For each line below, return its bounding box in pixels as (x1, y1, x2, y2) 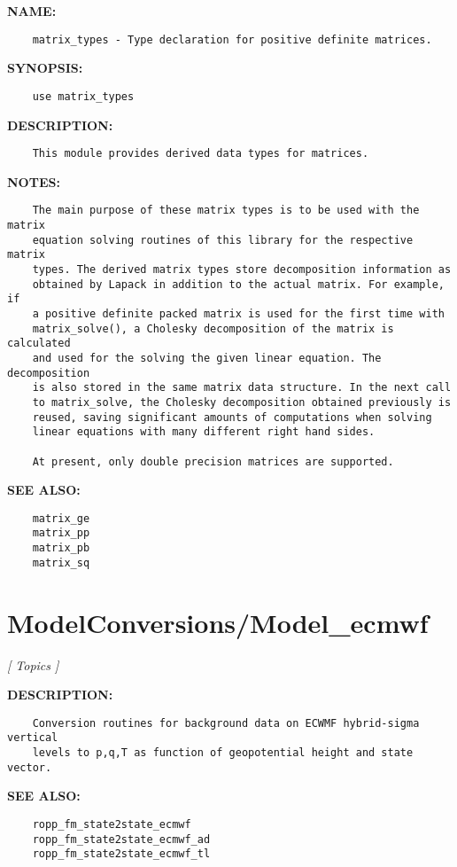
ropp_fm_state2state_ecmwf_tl (32, 847, 211, 861)
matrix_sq (32, 556, 90, 569)
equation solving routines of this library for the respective (32, 233, 414, 246)
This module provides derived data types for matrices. (32, 147, 369, 160)
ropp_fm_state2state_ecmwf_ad (32, 832, 211, 846)
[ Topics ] (7, 655, 59, 674)
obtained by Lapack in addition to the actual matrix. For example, (32, 277, 445, 291)
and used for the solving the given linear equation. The (32, 351, 382, 364)
